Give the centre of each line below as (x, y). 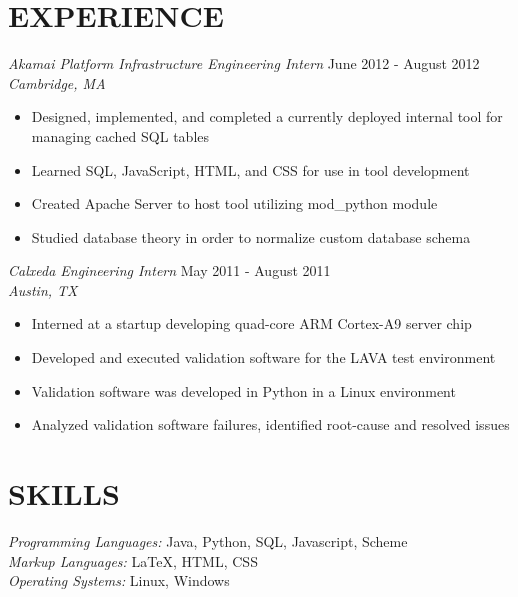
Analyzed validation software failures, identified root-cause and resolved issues (270, 424)
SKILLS (64, 493)
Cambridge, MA (57, 82)
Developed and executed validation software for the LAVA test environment (263, 357)
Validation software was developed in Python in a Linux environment (243, 390)
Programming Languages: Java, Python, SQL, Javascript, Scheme (208, 540)
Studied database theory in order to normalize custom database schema (251, 236)
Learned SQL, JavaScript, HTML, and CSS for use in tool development (250, 169)
